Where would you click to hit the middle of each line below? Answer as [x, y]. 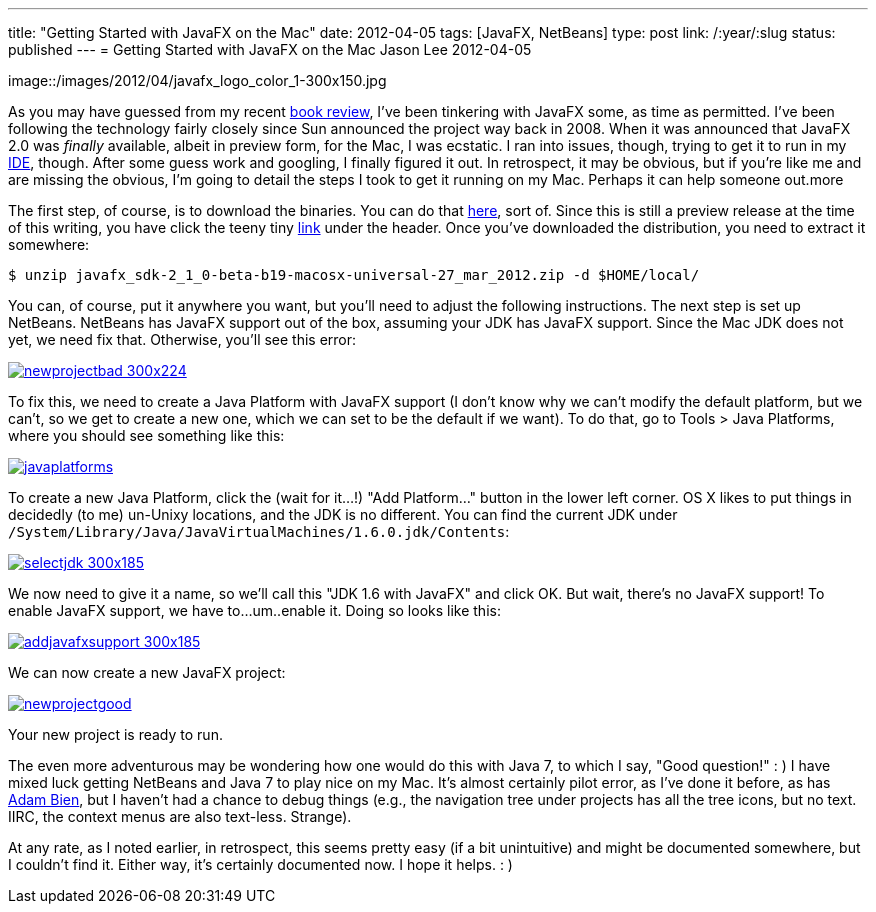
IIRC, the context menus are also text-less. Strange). [180, 816]
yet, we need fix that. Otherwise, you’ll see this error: [182, 339]
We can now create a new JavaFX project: [147, 672]
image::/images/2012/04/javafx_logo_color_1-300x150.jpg [197, 80]
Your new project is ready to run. [115, 734]
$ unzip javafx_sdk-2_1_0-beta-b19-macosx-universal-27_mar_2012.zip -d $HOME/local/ [354, 275]
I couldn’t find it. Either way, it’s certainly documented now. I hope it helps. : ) [260, 864]
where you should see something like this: [146, 435]
